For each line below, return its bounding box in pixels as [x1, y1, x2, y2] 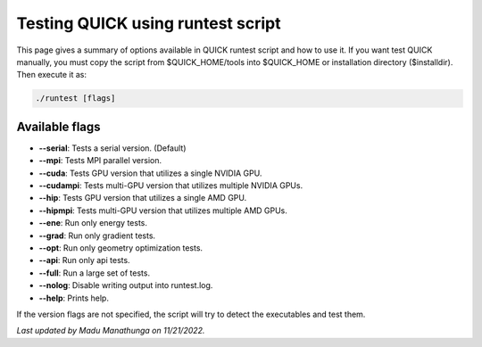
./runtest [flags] [35, 94, 116, 103]
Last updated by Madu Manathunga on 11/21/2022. [16, 326, 205, 336]
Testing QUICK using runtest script [16, 13, 281, 33]
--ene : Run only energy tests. [38, 218, 147, 228]
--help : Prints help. [38, 293, 109, 303]
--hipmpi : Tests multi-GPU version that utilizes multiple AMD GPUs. [38, 205, 287, 216]
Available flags [16, 119, 102, 134]
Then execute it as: [16, 70, 87, 80]
